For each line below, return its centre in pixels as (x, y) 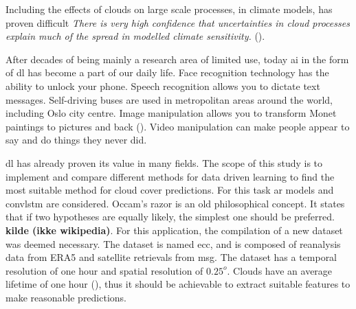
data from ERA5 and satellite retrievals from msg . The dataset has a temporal (171, 257)
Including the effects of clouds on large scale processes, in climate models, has (169, 9)
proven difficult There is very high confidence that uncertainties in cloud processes (178, 22)
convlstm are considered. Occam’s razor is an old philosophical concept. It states (175, 203)
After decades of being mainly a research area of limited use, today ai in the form (177, 59)
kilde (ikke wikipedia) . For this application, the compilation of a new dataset (174, 230)
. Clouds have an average (280, 270)
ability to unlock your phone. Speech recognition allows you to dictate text (163, 85)
